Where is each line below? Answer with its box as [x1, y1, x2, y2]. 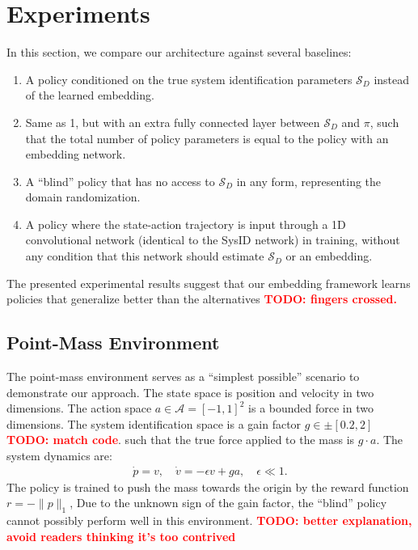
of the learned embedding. [25, 87, 154, 104]
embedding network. [25, 146, 126, 163]
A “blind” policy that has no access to [25, 172, 215, 189]
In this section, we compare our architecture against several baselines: [6, 44, 352, 61]
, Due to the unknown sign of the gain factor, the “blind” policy [70, 494, 387, 511]
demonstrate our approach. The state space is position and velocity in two [6, 383, 374, 400]
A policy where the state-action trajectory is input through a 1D [25, 215, 346, 232]
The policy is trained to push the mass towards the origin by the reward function [6, 478, 409, 495]
